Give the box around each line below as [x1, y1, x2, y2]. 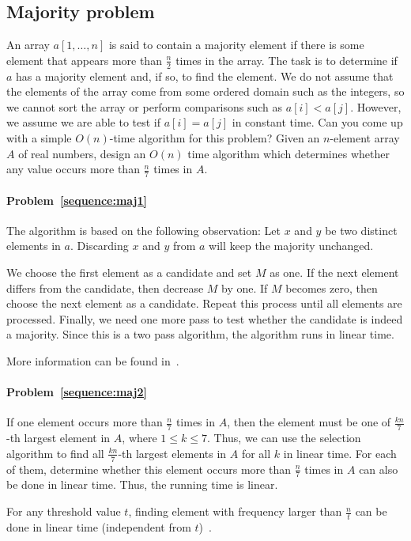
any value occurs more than [6, 161, 140, 177]
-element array [330, 130, 400, 146]
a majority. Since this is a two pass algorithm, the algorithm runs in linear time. [6, 326, 394, 342]
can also [359, 460, 398, 477]
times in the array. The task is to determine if [175, 51, 398, 68]
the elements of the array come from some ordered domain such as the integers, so [6, 83, 405, 100]
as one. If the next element [270, 264, 399, 280]
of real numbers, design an [18, 145, 146, 161]
